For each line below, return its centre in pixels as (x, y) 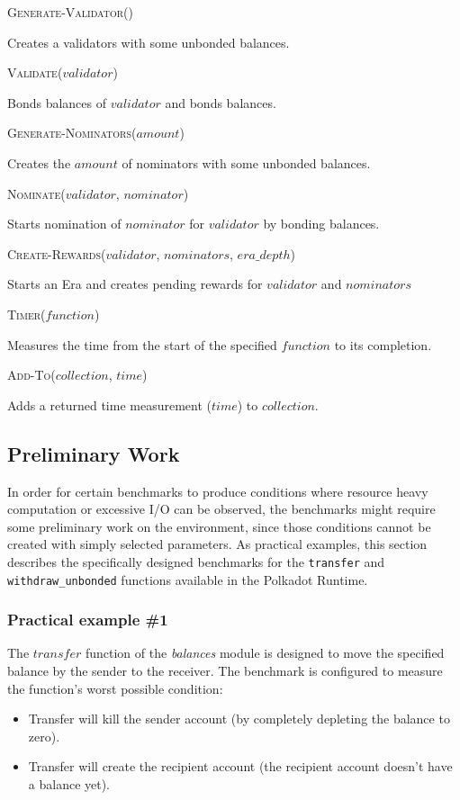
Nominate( (36, 193)
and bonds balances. (221, 102)
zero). (44, 736)
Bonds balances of (57, 102)
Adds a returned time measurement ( (109, 404)
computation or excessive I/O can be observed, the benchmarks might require (221, 509)
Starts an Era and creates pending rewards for (135, 284)
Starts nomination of (64, 224)
